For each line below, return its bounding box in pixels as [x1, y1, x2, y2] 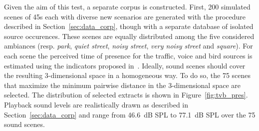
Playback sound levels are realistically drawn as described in [4, 99, 189, 109]
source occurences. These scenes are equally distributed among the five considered [4, 30, 255, 41]
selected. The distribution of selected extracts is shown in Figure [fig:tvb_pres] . [4, 89, 248, 100]
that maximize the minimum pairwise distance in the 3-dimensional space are [4, 79, 241, 90]
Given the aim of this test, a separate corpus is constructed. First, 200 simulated [4, 1, 251, 11]
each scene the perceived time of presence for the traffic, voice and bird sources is [4, 50, 253, 60]
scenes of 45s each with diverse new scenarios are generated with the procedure [4, 11, 246, 21]
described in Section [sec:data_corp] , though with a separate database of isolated [4, 21, 254, 31]
